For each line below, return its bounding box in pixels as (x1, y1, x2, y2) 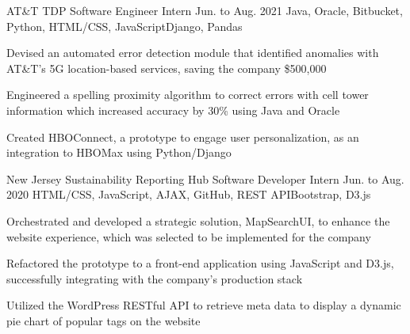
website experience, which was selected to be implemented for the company (6, 228, 371, 245)
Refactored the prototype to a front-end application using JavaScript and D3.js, (6, 255, 394, 271)
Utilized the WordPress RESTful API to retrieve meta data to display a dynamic (6, 297, 401, 313)
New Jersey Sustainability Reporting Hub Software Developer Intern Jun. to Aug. (6, 170, 404, 187)
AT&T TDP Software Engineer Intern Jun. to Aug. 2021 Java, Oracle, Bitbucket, (6, 2, 403, 18)
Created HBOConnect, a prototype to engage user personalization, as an (6, 128, 359, 145)
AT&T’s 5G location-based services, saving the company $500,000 (6, 59, 327, 76)
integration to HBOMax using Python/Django (6, 144, 232, 161)
